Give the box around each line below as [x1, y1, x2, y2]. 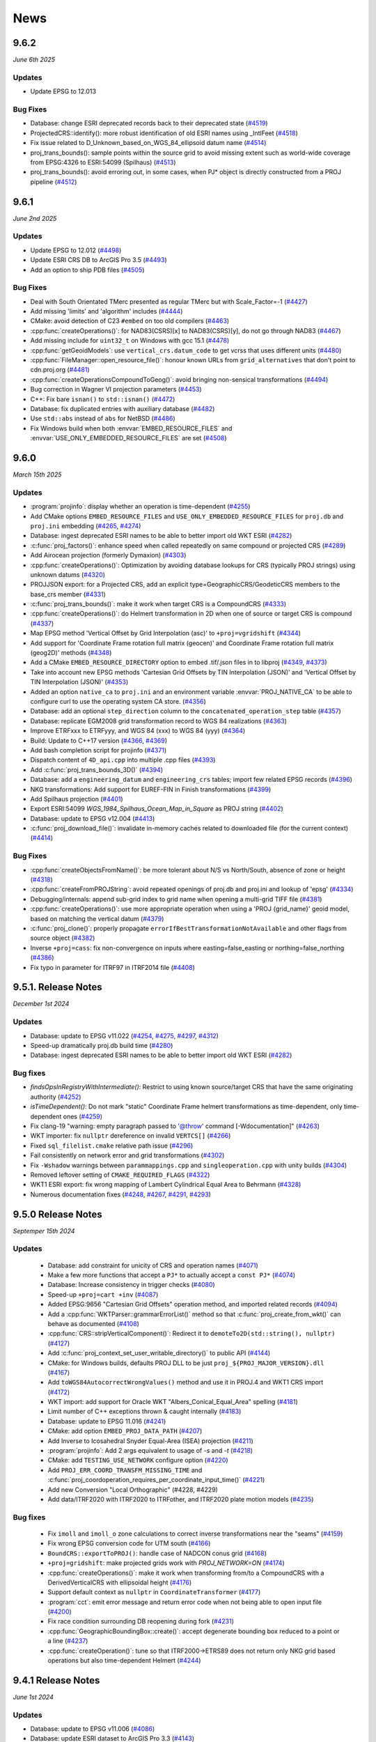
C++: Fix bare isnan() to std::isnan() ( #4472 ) [30, 394, 175, 403]
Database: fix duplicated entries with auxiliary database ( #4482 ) [30, 404, 215, 413]
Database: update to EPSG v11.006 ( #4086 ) [30, 1725, 155, 1733]
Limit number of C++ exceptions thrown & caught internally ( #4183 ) [47, 1408, 242, 1416]
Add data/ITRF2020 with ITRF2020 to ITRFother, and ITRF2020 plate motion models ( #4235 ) [47, 1495, 314, 1503]
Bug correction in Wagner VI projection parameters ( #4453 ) [30, 385, 202, 394]
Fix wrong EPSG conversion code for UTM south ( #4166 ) [47, 1539, 211, 1548]
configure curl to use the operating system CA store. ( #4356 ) [30, 697, 207, 705]
